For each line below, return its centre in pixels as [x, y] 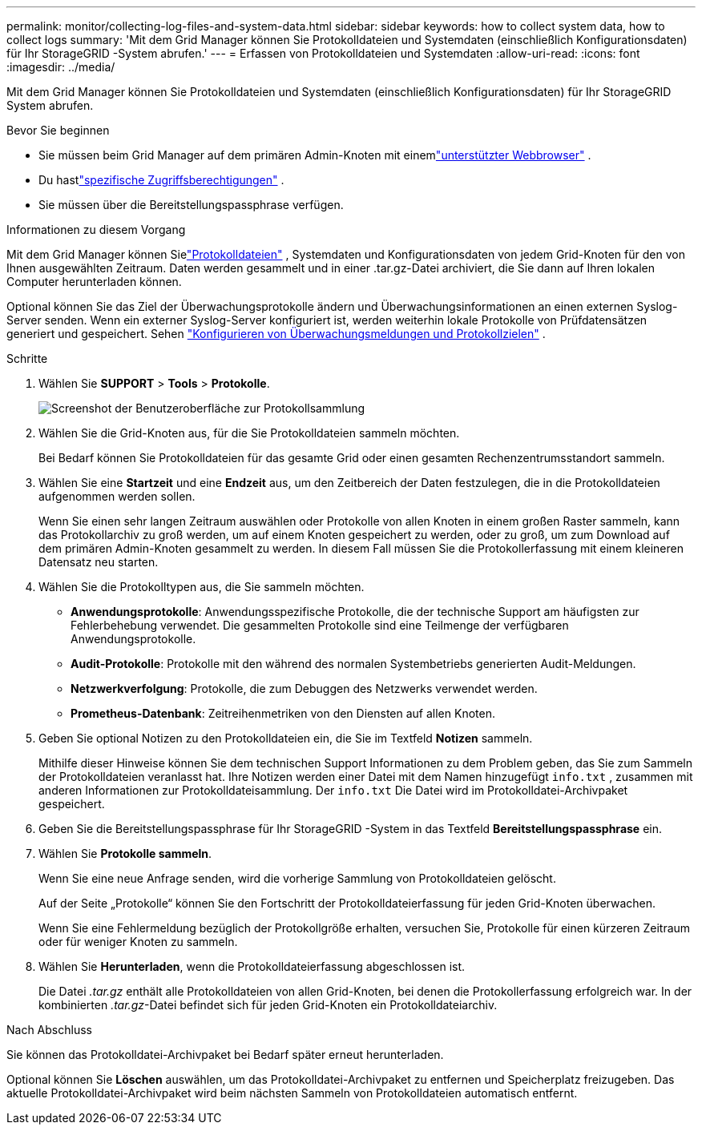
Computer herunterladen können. [94, 282]
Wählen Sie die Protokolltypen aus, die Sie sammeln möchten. [202, 587]
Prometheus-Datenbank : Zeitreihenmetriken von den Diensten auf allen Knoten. [283, 713]
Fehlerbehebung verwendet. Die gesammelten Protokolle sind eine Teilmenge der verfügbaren [320, 625]
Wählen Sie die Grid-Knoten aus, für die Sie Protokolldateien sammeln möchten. [249, 433]
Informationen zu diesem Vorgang [96, 229]
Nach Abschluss [49, 1030]
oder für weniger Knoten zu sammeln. [138, 942]
